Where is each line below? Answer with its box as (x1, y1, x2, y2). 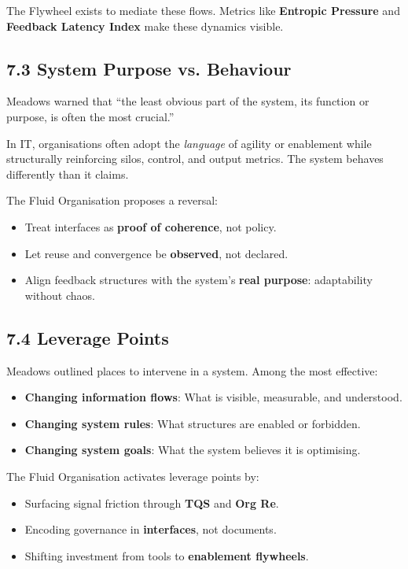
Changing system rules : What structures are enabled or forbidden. (24, 415, 361, 431)
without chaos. (24, 286, 95, 303)
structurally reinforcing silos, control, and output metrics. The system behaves (6, 150, 384, 167)
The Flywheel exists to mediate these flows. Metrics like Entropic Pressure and (6, 2, 400, 18)
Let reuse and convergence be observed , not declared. (24, 245, 289, 261)
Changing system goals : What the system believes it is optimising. (24, 442, 361, 458)
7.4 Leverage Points (6, 325, 169, 349)
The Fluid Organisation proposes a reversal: (6, 192, 219, 209)
